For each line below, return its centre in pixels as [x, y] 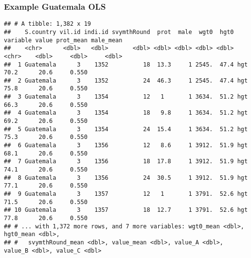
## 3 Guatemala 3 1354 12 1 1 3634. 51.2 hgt [126, 97]
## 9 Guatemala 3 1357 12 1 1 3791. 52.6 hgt [126, 194]
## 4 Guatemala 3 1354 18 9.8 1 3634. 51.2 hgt [126, 113]
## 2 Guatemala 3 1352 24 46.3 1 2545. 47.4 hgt [126, 80]
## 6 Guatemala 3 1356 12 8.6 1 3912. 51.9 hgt [126, 146]
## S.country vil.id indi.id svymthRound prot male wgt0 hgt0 [119, 32]
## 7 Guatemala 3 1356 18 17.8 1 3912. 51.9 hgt [126, 162]
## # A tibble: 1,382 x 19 [47, 24]
